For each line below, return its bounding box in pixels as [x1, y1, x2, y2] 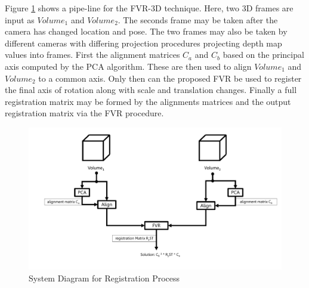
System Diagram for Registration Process [29, 272, 180, 284]
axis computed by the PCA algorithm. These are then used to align [5, 60, 252, 72]
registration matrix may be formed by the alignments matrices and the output [5, 95, 291, 107]
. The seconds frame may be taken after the [118, 13, 278, 26]
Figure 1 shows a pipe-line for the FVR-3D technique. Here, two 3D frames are [5, 2, 293, 14]
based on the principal [223, 48, 304, 61]
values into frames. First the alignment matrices [5, 48, 180, 61]
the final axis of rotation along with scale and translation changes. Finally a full [5, 83, 297, 96]
